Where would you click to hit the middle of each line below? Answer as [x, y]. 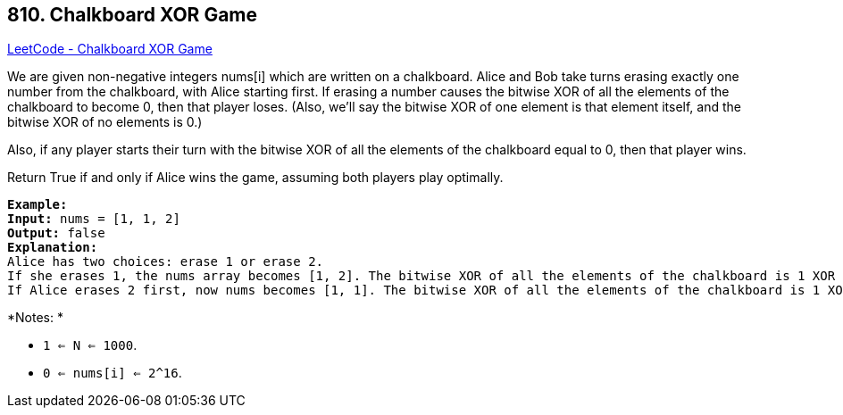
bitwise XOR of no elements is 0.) [105, 122]
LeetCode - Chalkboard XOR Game [110, 49]
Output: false [56, 233]
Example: [38, 205]
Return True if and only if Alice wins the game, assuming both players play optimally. [255, 178]
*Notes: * [35, 318]
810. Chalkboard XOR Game [133, 15]
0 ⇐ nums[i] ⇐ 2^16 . [113, 373]
